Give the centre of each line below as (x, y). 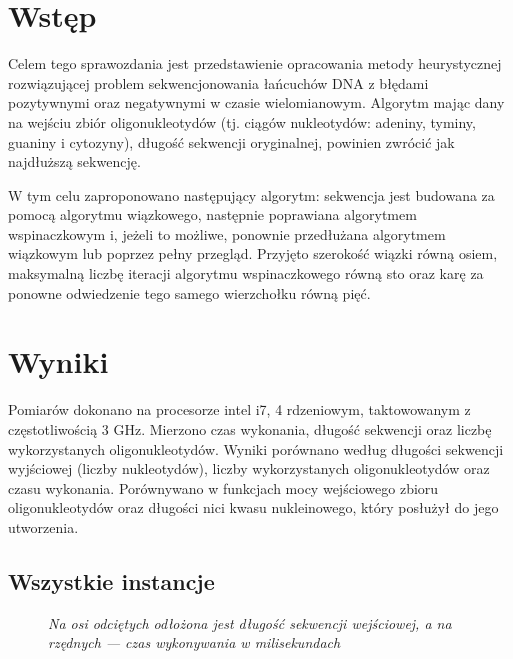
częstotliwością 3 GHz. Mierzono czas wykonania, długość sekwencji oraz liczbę (250, 428)
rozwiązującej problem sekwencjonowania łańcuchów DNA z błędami (218, 82)
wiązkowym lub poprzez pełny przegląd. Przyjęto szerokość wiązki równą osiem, (253, 253)
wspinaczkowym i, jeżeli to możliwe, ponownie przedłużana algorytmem (227, 233)
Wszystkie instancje (111, 580)
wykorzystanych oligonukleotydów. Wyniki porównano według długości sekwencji (256, 448)
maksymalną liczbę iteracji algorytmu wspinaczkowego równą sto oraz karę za (246, 273)
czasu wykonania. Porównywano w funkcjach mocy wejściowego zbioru (223, 487)
